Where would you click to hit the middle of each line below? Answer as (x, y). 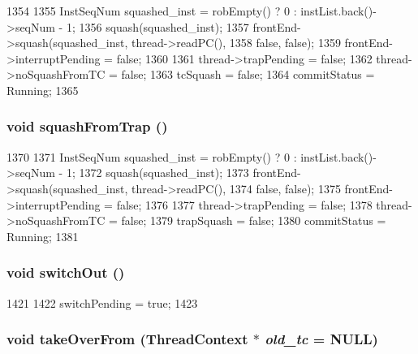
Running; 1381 (43, 236)
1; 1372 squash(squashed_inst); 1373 (157, 173)
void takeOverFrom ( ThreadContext (127, 339)
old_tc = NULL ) (321, 339)
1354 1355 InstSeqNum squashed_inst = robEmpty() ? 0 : (152, 11)
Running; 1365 (43, 90)
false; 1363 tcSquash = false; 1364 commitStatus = (248, 74)
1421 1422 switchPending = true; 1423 (102, 302)
